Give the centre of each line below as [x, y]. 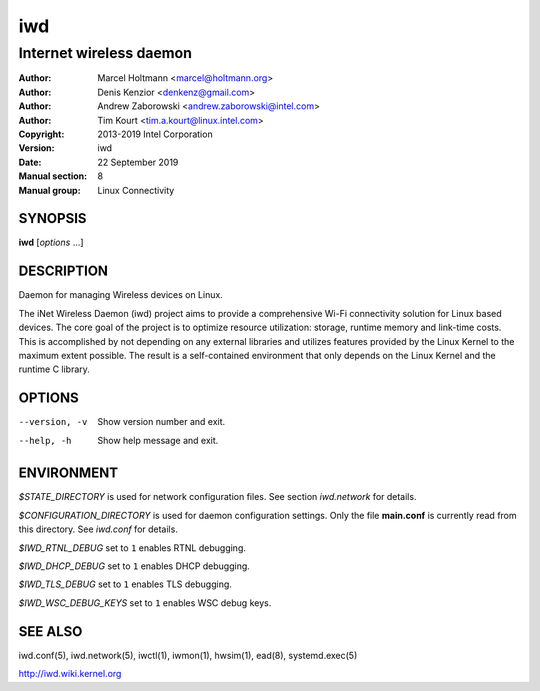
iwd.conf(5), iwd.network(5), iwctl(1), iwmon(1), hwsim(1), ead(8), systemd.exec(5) [188, 655]
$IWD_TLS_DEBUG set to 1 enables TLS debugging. [125, 584]
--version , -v [53, 422]
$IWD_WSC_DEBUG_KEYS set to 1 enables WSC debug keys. [145, 602]
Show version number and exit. [161, 422]
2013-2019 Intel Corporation [155, 134]
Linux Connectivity [136, 190]
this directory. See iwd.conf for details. [98, 529]
